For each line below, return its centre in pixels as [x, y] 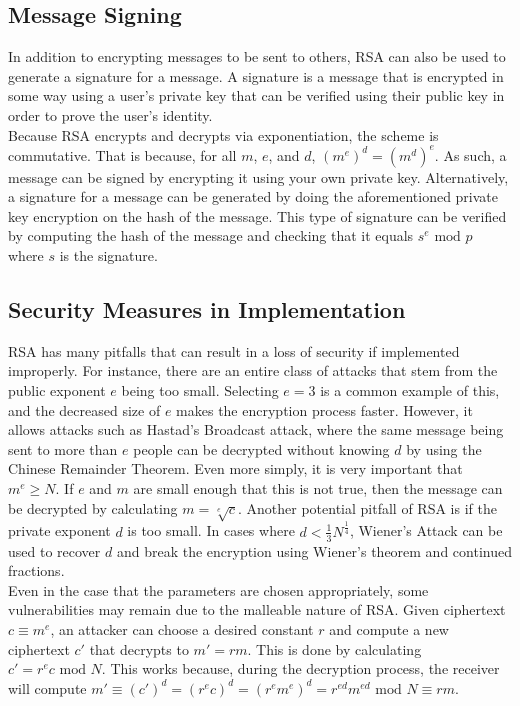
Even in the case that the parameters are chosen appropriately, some [218, 589]
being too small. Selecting [200, 390]
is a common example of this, [410, 390]
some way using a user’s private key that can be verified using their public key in [256, 95]
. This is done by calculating [334, 648]
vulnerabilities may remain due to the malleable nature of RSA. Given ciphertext [257, 609]
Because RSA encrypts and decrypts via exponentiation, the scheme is [223, 134]
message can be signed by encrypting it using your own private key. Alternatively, [258, 176]
